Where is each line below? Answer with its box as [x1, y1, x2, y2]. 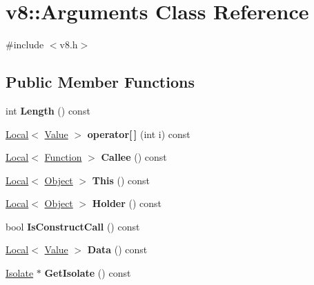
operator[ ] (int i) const [87, 126, 190, 141]
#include [6, 37, 44, 52]
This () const [92, 173, 150, 187]
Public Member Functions [6, 71, 195, 92]
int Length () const [6, 103, 90, 117]
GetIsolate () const [44, 266, 131, 280]
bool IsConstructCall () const [6, 219, 140, 233]
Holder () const [92, 196, 162, 210]
